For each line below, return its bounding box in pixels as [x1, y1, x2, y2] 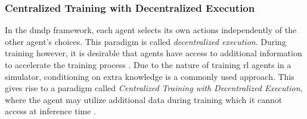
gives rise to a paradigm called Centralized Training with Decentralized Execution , [5, 82, 303, 94]
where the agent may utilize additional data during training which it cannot [5, 93, 283, 105]
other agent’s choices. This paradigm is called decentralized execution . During [5, 35, 286, 47]
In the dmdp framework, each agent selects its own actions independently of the [5, 24, 297, 36]
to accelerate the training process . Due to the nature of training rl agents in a [5, 59, 292, 70]
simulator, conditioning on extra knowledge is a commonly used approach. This [5, 70, 294, 82]
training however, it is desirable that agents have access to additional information [5, 47, 302, 59]
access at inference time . [5, 105, 96, 117]
